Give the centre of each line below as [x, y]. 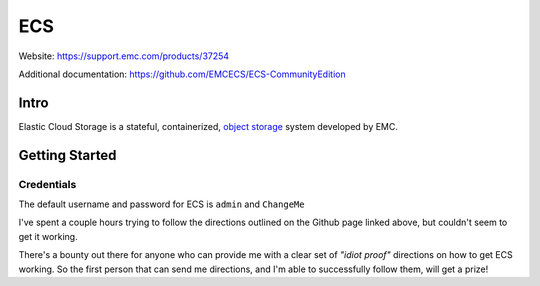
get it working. [48, 236]
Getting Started [67, 155]
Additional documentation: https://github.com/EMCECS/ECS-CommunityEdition [182, 74]
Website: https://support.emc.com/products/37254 [124, 56]
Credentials [47, 184]
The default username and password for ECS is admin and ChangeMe [161, 204]
